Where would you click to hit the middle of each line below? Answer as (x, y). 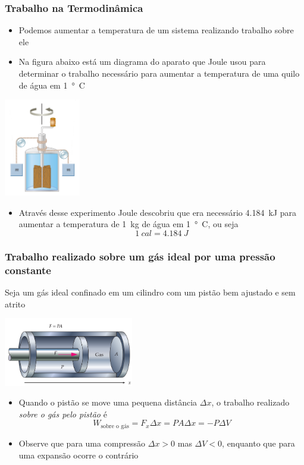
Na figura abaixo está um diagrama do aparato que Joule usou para (142, 62)
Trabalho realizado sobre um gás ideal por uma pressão (140, 256)
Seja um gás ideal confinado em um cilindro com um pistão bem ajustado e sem (150, 292)
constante (28, 270)
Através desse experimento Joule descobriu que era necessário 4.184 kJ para (157, 212)
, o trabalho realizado (250, 402)
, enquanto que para (258, 443)
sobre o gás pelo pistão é (63, 414)
